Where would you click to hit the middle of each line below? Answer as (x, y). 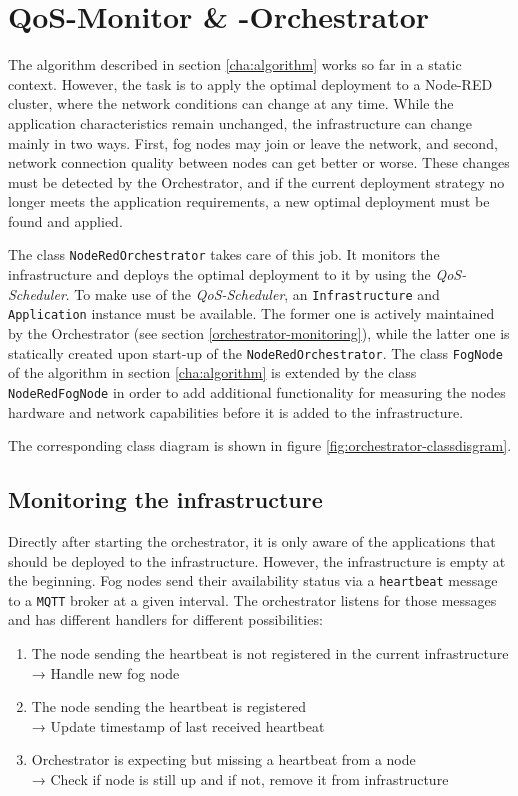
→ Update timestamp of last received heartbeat (178, 725)
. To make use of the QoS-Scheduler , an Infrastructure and (252, 293)
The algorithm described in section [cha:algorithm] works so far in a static (235, 64)
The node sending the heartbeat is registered (168, 706)
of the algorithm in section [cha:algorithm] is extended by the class (212, 372)
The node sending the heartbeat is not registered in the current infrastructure (270, 653)
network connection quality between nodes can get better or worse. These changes (259, 162)
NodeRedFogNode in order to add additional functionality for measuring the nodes (257, 391)
